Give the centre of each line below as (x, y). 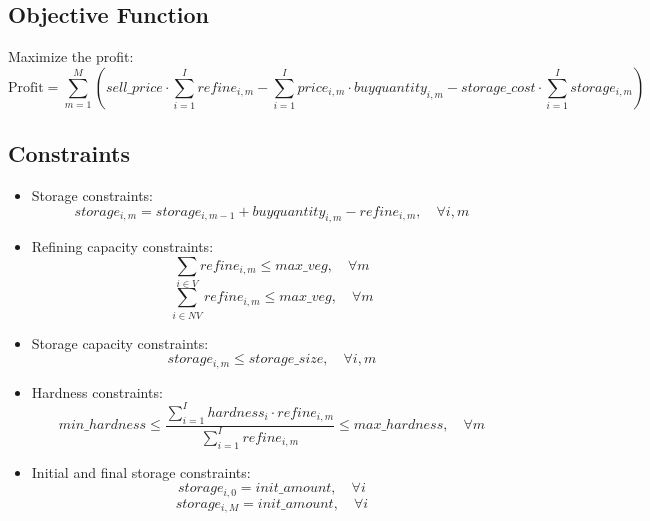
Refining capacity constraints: (122, 246)
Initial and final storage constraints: (141, 471)
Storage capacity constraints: (120, 342)
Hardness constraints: (97, 391)
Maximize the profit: (71, 56)
